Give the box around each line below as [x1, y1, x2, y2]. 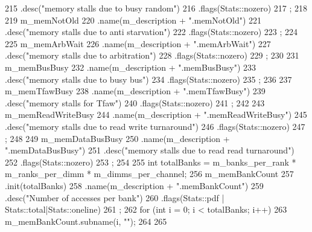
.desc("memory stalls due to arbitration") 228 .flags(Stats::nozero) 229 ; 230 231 [5, 49, 299, 62]
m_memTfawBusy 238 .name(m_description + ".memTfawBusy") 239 [5, 85, 266, 97]
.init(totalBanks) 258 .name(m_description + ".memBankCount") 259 [5, 179, 264, 192]
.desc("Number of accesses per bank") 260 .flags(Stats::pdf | [5, 191, 224, 204]
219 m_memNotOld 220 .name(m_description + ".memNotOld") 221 [5, 13, 262, 26]
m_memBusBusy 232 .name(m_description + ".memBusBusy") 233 [5, 60, 256, 73]
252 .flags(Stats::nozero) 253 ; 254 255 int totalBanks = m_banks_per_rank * [5, 155, 296, 168]
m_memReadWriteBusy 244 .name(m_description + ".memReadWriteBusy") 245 [5, 108, 307, 121]
